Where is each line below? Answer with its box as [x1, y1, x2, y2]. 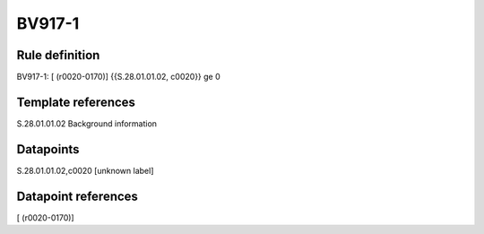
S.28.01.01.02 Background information [16, 117, 157, 129]
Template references [16, 94, 136, 109]
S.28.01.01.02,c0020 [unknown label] [16, 165, 154, 176]
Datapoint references [16, 188, 139, 204]
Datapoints [16, 142, 80, 157]
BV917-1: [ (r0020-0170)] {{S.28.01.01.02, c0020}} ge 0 [16, 72, 221, 82]
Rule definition [16, 48, 100, 63]
